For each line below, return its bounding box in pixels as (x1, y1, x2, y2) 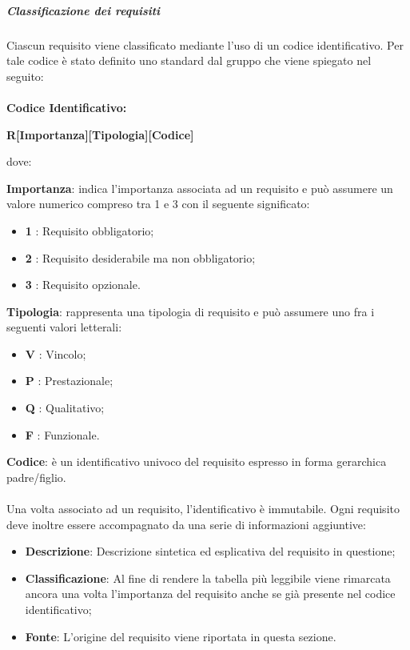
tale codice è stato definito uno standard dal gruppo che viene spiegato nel (6, 52, 372, 69)
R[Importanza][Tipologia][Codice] (6, 126, 194, 142)
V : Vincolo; (25, 345, 86, 362)
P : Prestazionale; (25, 372, 113, 389)
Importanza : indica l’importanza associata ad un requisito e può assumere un (6, 179, 393, 196)
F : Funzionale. (25, 426, 100, 443)
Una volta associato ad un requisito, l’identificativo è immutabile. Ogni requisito (6, 500, 400, 517)
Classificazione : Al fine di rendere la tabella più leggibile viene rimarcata (25, 569, 391, 586)
